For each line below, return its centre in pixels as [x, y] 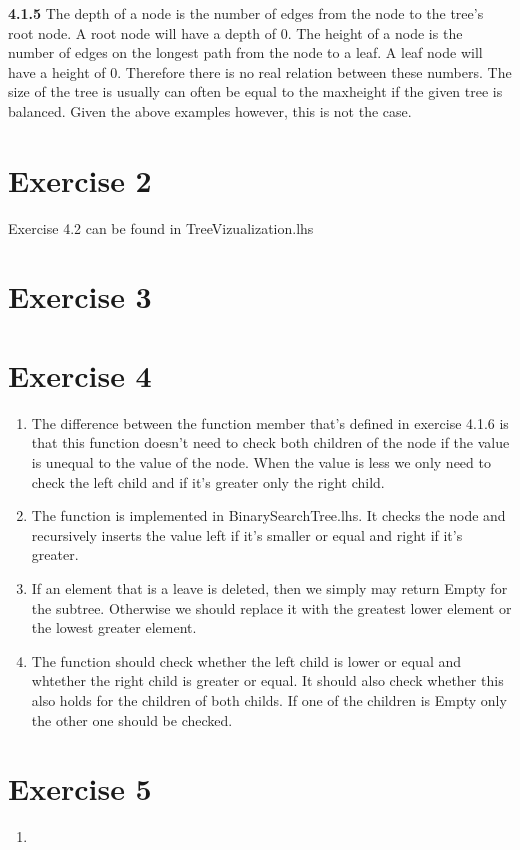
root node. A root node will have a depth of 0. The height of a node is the [235, 32]
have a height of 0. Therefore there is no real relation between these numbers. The [260, 71]
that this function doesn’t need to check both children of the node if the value [270, 442]
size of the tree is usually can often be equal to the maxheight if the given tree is [255, 91]
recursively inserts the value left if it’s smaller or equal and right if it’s [247, 534]
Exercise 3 [80, 296]
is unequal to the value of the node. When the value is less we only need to [261, 461]
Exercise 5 [80, 788]
